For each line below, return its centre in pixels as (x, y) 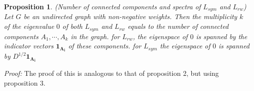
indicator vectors (29, 46)
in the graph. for (95, 36)
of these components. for (105, 46)
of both (72, 26)
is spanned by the (221, 36)
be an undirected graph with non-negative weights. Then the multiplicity (130, 16)
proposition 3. (25, 82)
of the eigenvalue (29, 26)
